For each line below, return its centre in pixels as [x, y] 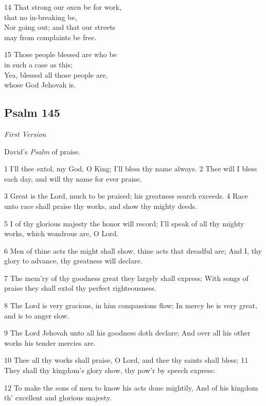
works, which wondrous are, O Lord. [61, 233]
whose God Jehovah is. [40, 85]
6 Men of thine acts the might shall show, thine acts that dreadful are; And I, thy [133, 250]
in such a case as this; [38, 64]
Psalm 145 [32, 112]
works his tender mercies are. [50, 342]
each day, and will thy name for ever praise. [73, 178]
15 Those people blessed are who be [60, 54]
